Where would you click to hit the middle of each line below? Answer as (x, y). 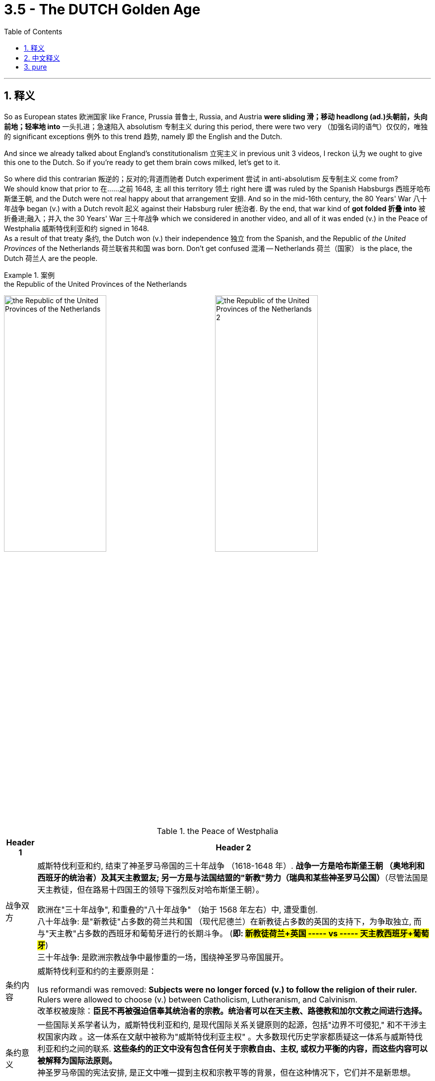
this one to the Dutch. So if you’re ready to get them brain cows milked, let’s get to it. (142, 162)
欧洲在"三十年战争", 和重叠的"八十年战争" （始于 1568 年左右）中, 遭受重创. (178, 910)
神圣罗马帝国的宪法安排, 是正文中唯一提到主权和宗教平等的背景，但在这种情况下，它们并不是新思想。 (226, 1073)
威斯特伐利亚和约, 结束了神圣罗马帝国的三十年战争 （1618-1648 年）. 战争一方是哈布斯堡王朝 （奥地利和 (231, 866)
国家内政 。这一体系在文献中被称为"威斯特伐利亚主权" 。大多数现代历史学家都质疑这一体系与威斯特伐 (234, 1037)
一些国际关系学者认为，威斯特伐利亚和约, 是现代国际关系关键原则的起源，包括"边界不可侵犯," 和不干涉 (228, 1025)
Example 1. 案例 (29, 275)
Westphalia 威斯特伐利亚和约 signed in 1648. (77, 228)
